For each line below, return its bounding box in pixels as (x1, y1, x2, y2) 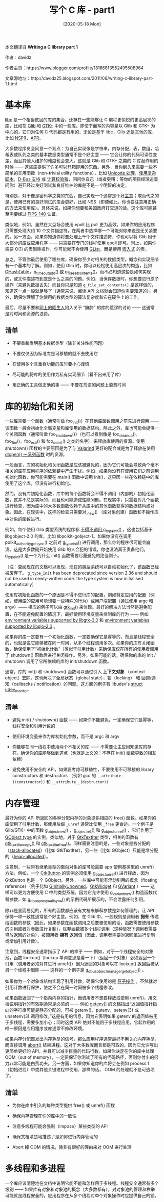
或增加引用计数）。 (5, 938, 41, 944)
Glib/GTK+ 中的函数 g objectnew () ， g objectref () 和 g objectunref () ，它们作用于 (5, 827, 154, 834)
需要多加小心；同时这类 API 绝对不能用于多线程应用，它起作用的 (26, 1020, 156, 1025)
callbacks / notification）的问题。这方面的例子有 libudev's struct (13, 681, 143, 687)
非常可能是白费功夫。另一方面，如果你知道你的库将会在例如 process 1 (9, 1060, 150, 1067)
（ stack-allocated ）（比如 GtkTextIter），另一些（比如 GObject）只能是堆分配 (5, 847, 159, 853)
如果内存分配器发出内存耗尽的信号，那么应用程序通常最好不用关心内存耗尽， (5, 1036, 159, 1042)
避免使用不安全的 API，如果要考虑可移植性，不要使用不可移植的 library (12, 767, 154, 772)
